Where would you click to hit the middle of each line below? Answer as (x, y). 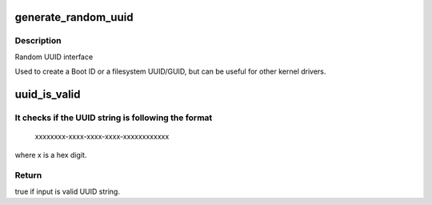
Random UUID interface (54, 57)
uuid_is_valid (48, 94)
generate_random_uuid (74, 17)
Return (28, 175)
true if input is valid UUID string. (67, 191)
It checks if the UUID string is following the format (114, 118)
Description (38, 41)
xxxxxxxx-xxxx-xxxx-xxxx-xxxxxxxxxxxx (102, 137)
